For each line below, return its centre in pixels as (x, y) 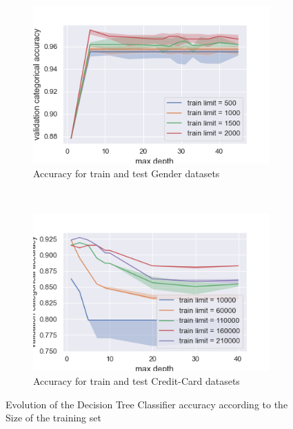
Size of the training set (53, 418)
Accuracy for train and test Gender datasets (127, 173)
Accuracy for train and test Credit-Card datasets (137, 381)
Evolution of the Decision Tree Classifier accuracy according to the (147, 404)
